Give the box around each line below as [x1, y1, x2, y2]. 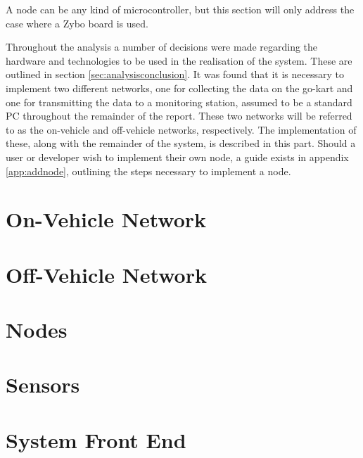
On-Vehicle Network [6, 205, 207, 234]
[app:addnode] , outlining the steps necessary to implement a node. [6, 163, 291, 178]
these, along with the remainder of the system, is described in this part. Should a [6, 136, 356, 151]
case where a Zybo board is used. [6, 15, 148, 30]
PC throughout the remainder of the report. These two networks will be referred [6, 108, 352, 123]
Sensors [6, 370, 80, 399]
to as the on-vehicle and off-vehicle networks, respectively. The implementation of [6, 122, 357, 136]
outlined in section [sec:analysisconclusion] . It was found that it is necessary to [6, 67, 345, 82]
